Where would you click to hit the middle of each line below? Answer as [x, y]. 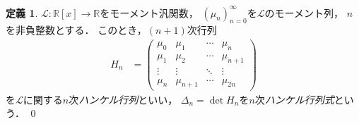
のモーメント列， [304, 12]
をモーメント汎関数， [149, 12]
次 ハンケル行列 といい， [123, 99]
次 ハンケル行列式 [294, 99]
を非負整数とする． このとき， [76, 30]
